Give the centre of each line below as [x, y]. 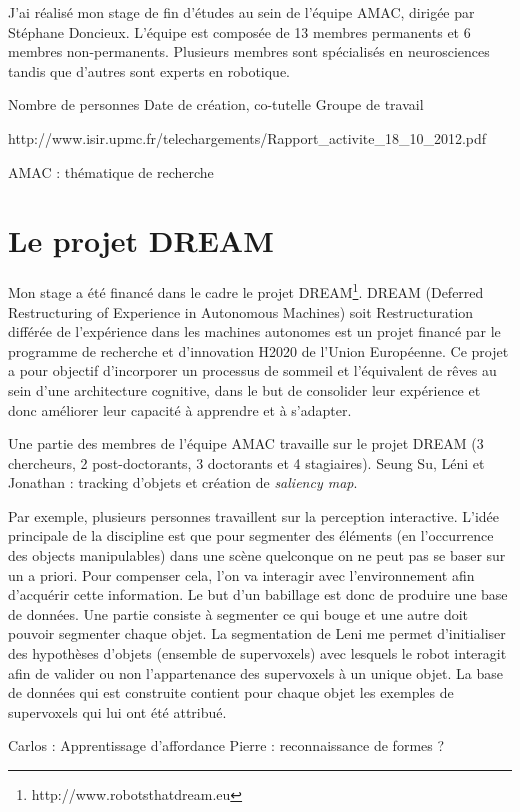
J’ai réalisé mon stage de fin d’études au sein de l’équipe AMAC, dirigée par [241, 12]
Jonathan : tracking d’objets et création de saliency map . [183, 482]
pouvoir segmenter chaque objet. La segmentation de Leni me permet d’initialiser [257, 633]
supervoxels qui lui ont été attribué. [117, 711]
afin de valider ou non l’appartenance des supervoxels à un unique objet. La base [255, 672]
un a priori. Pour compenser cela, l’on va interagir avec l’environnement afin [241, 574]
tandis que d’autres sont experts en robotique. [149, 70]
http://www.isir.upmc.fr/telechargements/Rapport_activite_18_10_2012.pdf [247, 137]
